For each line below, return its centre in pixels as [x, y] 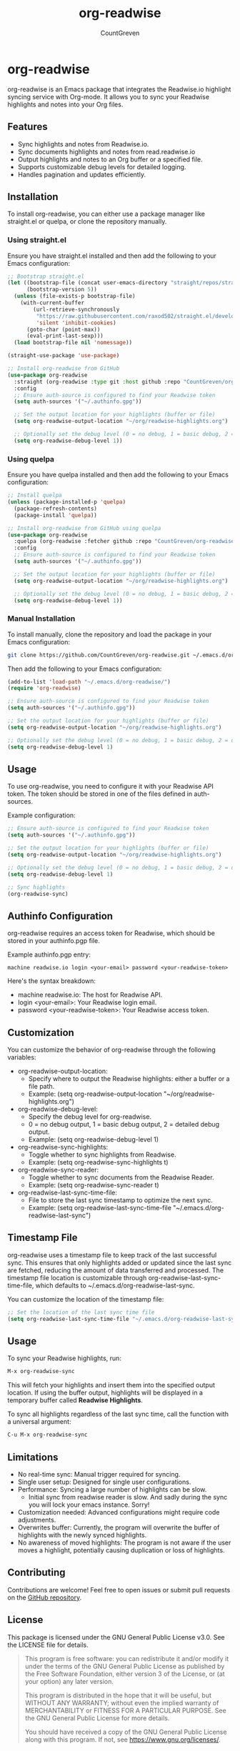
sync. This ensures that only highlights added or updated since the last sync [120, 1262]
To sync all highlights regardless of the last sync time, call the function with [118, 1414]
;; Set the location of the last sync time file [81, 1312]
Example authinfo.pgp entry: [49, 954]
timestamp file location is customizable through [77, 1277]
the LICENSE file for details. [48, 1645]
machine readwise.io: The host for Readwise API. [90, 995]
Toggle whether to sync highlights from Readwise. [102, 1154]
